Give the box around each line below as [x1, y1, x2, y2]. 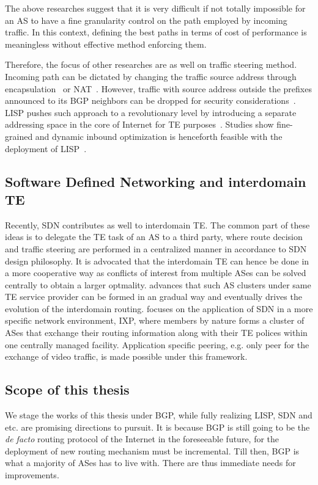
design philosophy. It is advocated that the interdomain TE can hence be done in [5, 254, 309, 267]
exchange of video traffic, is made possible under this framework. [5, 350, 248, 363]
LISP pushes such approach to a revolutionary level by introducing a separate [5, 106, 297, 119]
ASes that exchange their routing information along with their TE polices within [5, 326, 308, 339]
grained [5, 129, 33, 142]
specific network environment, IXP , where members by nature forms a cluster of [5, 314, 305, 327]
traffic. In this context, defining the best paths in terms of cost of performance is [5, 26, 307, 38]
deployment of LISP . [5, 142, 87, 155]
